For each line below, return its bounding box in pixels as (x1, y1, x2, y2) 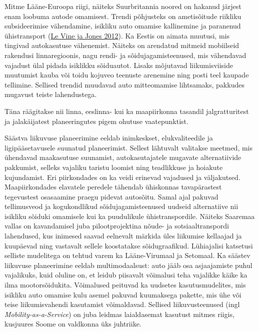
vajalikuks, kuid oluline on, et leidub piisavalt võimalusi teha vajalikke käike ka (4, 269, 247, 280)
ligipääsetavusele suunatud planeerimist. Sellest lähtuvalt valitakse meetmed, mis (4, 142, 253, 152)
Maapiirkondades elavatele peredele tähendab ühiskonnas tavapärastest (4, 181, 222, 192)
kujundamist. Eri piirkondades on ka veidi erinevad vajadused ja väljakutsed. (4, 171, 240, 182)
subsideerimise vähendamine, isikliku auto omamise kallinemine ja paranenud (4, 20, 241, 31)
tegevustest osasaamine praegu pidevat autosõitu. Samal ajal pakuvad (4, 191, 218, 201)
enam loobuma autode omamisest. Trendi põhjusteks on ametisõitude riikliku (4, 10, 241, 21)
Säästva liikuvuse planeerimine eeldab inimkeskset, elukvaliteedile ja (4, 132, 213, 143)
